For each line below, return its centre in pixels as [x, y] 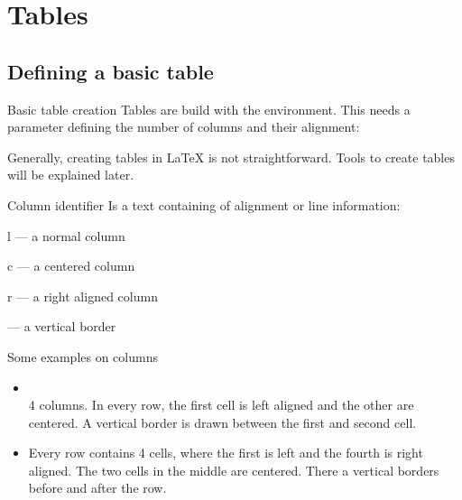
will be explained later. [71, 175]
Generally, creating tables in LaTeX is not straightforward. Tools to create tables [231, 157]
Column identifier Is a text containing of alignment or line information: [204, 204]
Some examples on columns [83, 356]
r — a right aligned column [83, 296]
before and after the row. [97, 488]
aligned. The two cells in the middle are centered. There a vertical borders [234, 470]
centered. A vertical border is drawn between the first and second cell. [222, 422]
